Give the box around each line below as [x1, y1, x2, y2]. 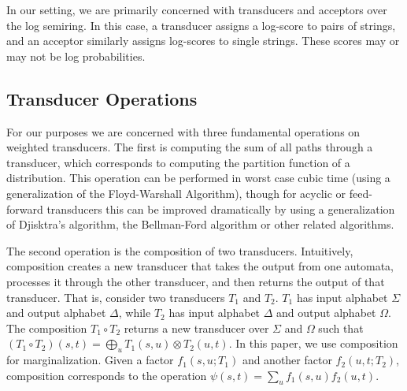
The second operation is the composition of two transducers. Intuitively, [6, 242, 353, 259]
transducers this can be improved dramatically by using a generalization [46, 200, 395, 217]
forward [6, 200, 43, 217]
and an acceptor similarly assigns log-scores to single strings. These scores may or [6, 32, 400, 49]
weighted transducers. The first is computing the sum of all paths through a [6, 139, 373, 155]
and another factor [242, 352, 332, 368]
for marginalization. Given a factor [6, 352, 174, 368]
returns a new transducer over [124, 319, 269, 336]
